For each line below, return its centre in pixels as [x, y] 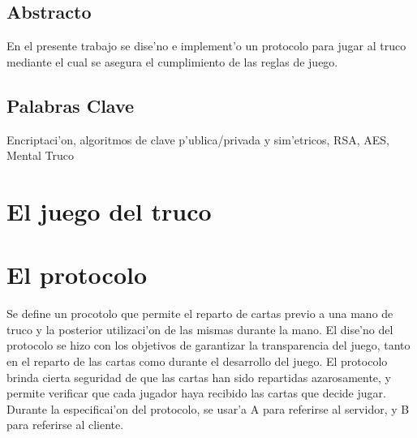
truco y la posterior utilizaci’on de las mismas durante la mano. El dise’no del [200, 329]
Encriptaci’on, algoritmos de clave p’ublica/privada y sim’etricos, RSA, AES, [198, 139]
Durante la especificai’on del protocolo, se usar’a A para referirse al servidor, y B [208, 408]
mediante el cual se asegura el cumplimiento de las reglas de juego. [172, 61]
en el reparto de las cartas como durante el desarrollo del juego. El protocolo [197, 361]
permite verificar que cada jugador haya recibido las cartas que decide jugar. [196, 393]
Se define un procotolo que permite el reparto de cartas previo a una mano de [200, 313]
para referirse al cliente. [65, 425]
